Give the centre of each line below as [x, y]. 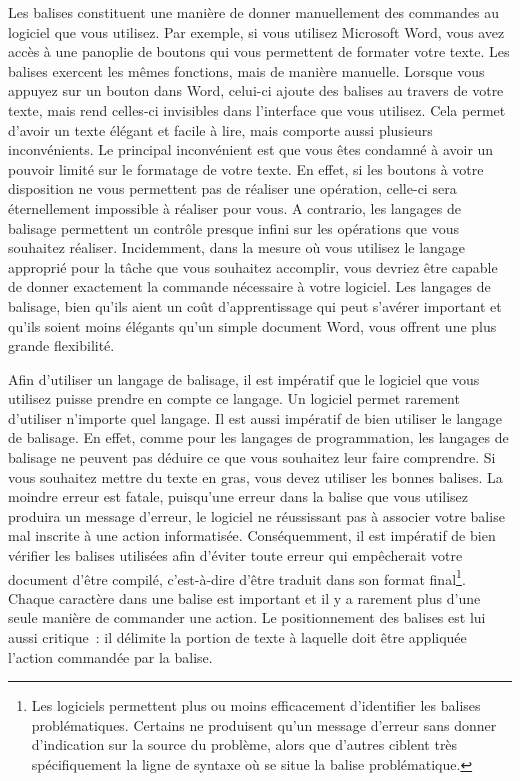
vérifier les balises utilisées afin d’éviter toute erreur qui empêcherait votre [235, 555]
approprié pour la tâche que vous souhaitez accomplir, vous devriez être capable [253, 266]
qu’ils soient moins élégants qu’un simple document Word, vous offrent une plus [252, 325]
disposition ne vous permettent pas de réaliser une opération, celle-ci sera [232, 188]
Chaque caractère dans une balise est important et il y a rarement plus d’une [244, 597]
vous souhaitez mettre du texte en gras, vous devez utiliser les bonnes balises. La [255, 476]
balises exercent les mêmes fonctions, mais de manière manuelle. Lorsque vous [246, 70]
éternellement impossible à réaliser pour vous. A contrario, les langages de [234, 207]
